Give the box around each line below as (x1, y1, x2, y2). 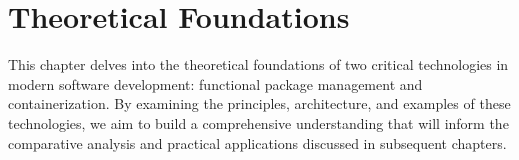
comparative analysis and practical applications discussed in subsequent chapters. (8, 132, 507, 153)
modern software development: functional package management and (8, 73, 423, 94)
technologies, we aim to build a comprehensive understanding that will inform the (8, 112, 509, 133)
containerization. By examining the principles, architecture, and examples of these (8, 93, 511, 114)
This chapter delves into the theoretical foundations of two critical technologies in (8, 54, 509, 75)
